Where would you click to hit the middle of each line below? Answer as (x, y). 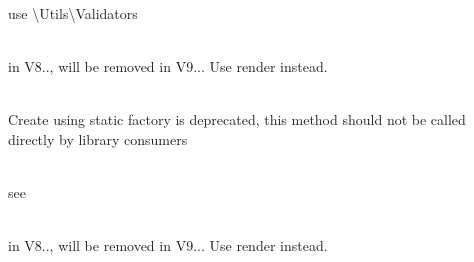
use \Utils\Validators (73, 12)
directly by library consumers (98, 138)
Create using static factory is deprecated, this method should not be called (237, 118)
